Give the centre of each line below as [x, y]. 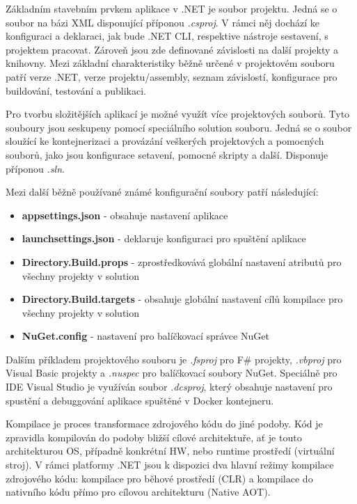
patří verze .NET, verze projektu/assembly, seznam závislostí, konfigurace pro [172, 76]
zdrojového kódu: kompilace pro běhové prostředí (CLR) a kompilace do [159, 478]
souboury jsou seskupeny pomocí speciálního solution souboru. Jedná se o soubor [179, 127]
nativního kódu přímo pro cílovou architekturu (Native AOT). [138, 492]
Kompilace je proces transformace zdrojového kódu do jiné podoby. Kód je [164, 424]
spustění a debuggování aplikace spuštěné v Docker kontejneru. [140, 400]
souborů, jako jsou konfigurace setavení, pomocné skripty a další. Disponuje [167, 154]
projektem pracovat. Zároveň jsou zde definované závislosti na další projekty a [172, 49]
